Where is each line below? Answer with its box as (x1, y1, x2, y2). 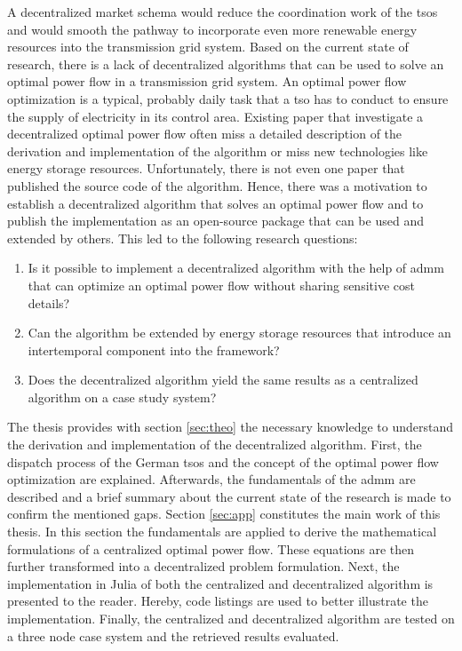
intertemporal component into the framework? (28, 340, 280, 359)
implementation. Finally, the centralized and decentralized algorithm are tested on (7, 609, 455, 627)
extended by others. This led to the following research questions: (7, 228, 358, 247)
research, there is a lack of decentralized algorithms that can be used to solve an (7, 54, 444, 73)
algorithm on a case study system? (28, 387, 217, 406)
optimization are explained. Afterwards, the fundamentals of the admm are (7, 470, 416, 488)
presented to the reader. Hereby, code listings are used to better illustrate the (7, 591, 428, 610)
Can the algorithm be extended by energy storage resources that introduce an (28, 323, 451, 342)
